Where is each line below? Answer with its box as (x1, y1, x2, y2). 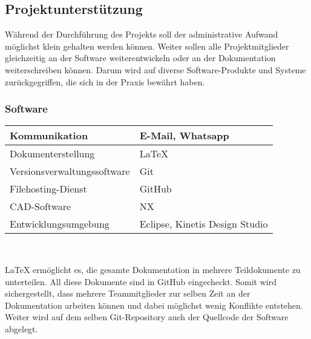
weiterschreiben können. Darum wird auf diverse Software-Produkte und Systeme (5, 63, 306, 76)
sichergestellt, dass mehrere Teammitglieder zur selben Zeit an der (5, 287, 250, 300)
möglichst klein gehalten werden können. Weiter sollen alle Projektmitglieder (5, 39, 289, 52)
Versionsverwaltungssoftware (10, 164, 130, 179)
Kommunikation (10, 128, 88, 143)
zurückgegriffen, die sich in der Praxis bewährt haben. (5, 75, 205, 88)
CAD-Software (10, 199, 71, 214)
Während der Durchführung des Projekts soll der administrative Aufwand (5, 28, 278, 41)
